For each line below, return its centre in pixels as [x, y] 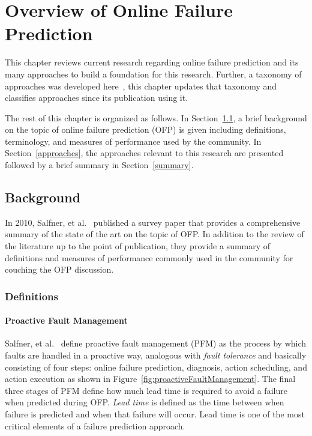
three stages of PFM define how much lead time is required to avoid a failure [146, 390]
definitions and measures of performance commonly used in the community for [149, 257]
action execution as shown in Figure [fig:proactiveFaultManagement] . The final [150, 379]
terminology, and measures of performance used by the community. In [133, 141]
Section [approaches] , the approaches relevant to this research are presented [144, 153]
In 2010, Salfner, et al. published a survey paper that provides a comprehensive [153, 222]
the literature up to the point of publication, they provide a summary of [138, 246]
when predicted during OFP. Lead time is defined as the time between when [145, 402]
